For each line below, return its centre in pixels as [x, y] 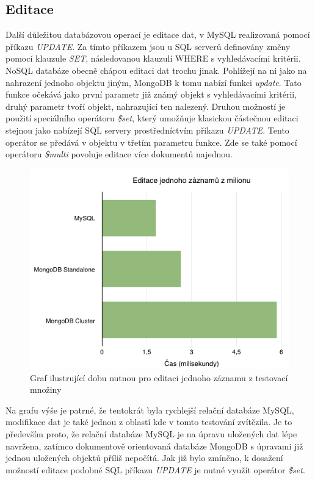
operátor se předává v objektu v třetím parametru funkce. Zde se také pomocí [151, 142]
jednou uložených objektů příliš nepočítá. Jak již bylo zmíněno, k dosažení [144, 458]
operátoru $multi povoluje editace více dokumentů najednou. [119, 154]
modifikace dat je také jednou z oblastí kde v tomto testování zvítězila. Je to [149, 422]
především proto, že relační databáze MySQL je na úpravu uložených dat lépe [151, 433]
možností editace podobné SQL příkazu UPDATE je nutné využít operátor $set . [155, 469]
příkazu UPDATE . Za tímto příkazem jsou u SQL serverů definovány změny [148, 46]
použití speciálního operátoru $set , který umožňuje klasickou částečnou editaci [152, 118]
